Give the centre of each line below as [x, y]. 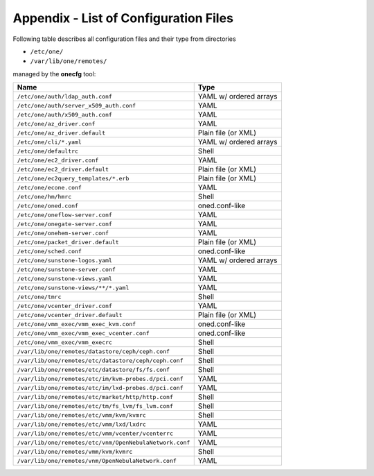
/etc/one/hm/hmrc [44, 197]
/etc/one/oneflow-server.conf [64, 215]
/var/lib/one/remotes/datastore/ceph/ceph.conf [93, 351]
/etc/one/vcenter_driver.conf [64, 306]
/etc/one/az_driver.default [61, 133]
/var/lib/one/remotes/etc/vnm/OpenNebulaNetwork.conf [104, 442]
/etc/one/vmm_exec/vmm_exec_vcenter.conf [83, 333]
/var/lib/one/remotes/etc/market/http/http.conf [95, 397]
